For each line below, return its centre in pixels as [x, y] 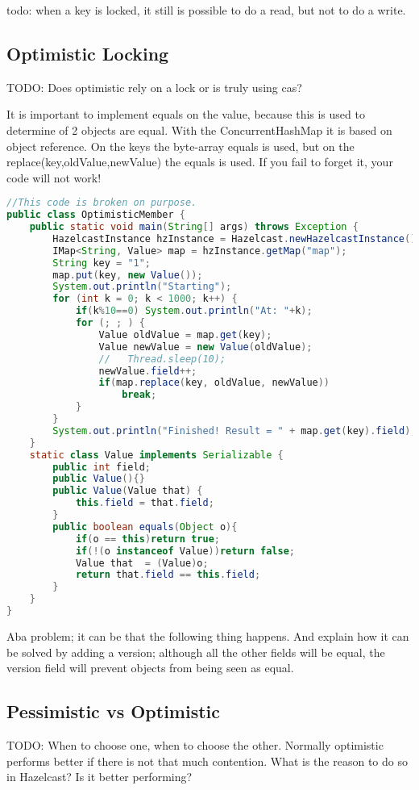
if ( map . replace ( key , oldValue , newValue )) [214, 383]
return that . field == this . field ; [168, 575]
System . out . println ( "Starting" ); [142, 287]
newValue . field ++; [148, 371]
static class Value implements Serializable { [156, 455]
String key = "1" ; [102, 263]
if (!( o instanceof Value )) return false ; [185, 551]
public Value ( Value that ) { [128, 491]
